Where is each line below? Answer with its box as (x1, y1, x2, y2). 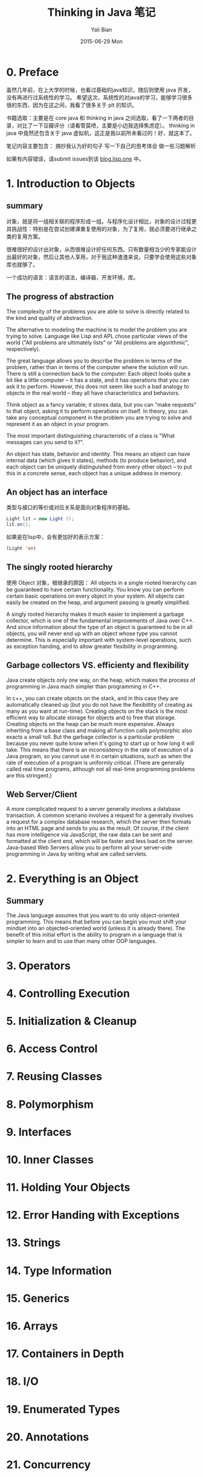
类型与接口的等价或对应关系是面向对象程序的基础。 (6, 504, 134, 511)
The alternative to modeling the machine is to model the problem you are (6, 325, 187, 333)
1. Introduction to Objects (6, 176, 135, 190)
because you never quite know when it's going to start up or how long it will (6, 739, 195, 747)
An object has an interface (6, 487, 108, 497)
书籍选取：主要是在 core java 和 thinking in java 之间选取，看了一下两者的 (6, 114, 189, 121)
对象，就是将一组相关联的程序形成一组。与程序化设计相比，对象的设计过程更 (6, 218, 197, 225)
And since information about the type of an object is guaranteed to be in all (6, 623, 193, 630)
